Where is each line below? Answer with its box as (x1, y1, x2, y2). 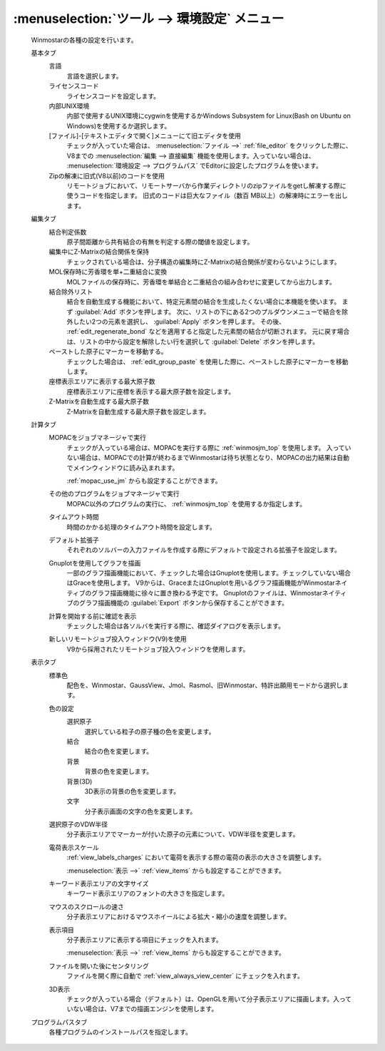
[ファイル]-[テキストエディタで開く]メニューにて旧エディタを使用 (48, 132, 242, 140)
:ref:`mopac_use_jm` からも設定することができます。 (66, 476, 222, 485)
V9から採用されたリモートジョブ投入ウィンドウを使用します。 (66, 645, 250, 653)
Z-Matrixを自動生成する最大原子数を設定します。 (66, 407, 210, 416)
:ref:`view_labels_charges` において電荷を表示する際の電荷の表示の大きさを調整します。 (66, 853, 326, 862)
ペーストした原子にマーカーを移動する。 (48, 347, 168, 356)
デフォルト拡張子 (48, 535, 99, 544)
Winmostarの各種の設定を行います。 (31, 36, 138, 44)
